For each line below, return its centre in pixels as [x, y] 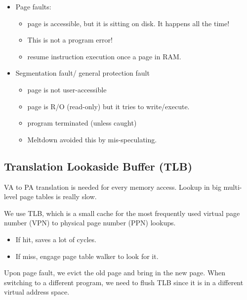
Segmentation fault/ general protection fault [82, 73]
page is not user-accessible [67, 89]
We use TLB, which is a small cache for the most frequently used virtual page [122, 213]
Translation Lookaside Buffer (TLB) [98, 166]
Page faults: [33, 6]
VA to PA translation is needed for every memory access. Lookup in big [113, 187]
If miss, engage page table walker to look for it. [87, 256]
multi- [233, 187]
